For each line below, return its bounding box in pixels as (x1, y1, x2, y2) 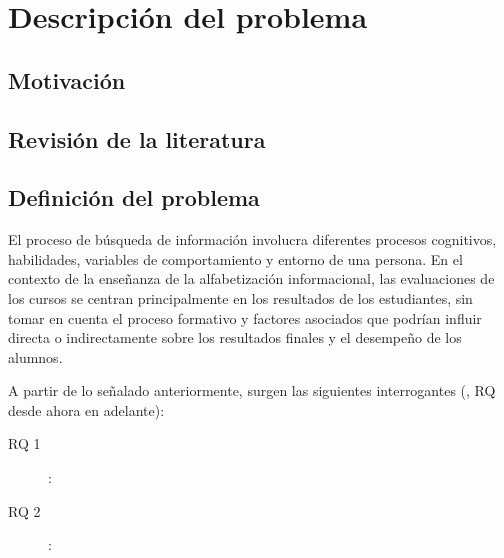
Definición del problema (8, 182, 260, 213)
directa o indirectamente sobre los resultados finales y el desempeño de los (8, 327, 462, 348)
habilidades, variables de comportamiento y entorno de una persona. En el (8, 248, 463, 269)
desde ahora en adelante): (8, 399, 165, 420)
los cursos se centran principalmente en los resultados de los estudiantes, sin (8, 287, 473, 308)
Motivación (8, 64, 126, 95)
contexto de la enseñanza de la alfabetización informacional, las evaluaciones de (8, 268, 495, 289)
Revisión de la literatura (8, 123, 266, 154)
